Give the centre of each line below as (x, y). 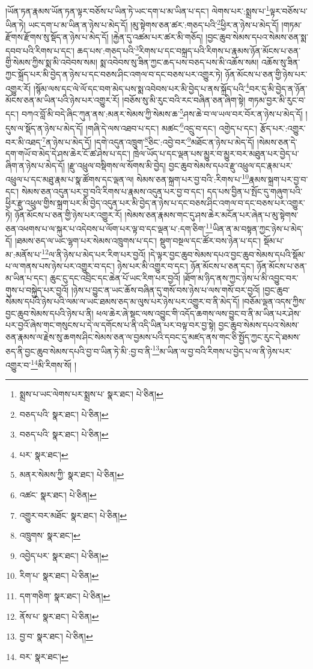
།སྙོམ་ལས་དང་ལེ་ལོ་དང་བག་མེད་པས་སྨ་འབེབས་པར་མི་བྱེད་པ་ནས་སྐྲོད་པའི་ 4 (141, 87)
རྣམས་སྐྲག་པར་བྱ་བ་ (278, 179)
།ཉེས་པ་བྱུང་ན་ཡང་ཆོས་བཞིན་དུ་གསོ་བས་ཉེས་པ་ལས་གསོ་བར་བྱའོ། (166, 289)
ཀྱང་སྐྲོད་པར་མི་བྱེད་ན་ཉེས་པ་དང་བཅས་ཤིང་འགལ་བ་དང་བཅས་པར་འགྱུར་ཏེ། (114, 74)
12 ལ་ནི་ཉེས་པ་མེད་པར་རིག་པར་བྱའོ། (94, 253)
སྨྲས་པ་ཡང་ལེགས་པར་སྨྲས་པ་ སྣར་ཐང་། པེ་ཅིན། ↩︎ (91, 394)
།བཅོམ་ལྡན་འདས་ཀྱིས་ (274, 301)
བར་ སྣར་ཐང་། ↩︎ (44, 656)
